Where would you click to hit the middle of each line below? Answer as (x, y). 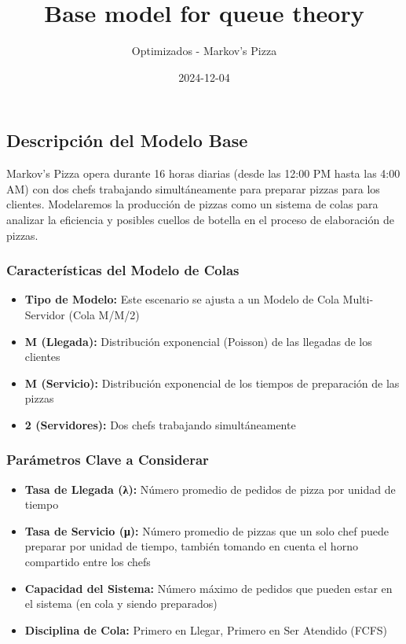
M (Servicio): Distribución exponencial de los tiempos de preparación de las (212, 383)
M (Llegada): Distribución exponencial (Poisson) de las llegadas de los (198, 341)
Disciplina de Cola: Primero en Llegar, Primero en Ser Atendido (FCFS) (206, 629)
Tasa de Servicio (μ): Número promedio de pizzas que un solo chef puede (207, 530)
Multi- (358, 299)
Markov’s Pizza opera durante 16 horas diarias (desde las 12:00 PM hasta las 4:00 (203, 173)
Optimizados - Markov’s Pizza (204, 51)
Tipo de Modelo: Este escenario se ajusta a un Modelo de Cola (182, 299)
